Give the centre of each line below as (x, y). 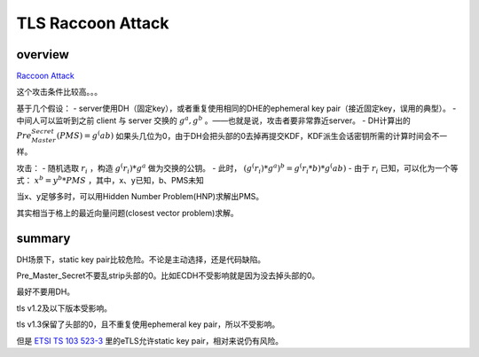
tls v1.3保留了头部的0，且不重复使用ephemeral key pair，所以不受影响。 (148, 324)
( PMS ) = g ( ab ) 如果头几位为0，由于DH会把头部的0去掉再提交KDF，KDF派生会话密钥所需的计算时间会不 (248, 135)
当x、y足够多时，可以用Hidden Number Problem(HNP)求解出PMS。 (140, 197)
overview (43, 54)
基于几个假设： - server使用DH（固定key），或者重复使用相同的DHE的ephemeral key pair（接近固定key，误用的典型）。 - (236, 108)
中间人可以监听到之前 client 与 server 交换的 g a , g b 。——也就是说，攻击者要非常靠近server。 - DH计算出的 (214, 120)
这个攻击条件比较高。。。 (59, 92)
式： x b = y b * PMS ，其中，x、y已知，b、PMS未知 (110, 179)
